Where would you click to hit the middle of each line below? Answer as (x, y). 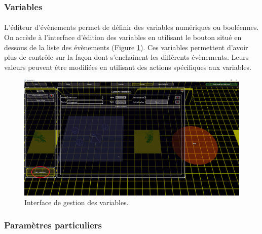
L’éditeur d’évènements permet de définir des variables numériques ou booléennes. (132, 27)
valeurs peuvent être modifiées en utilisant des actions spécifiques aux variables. (128, 67)
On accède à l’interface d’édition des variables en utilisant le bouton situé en (123, 37)
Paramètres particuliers (53, 225)
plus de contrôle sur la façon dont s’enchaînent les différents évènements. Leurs (126, 57)
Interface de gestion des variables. (77, 202)
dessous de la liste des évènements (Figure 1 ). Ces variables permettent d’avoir (126, 47)
